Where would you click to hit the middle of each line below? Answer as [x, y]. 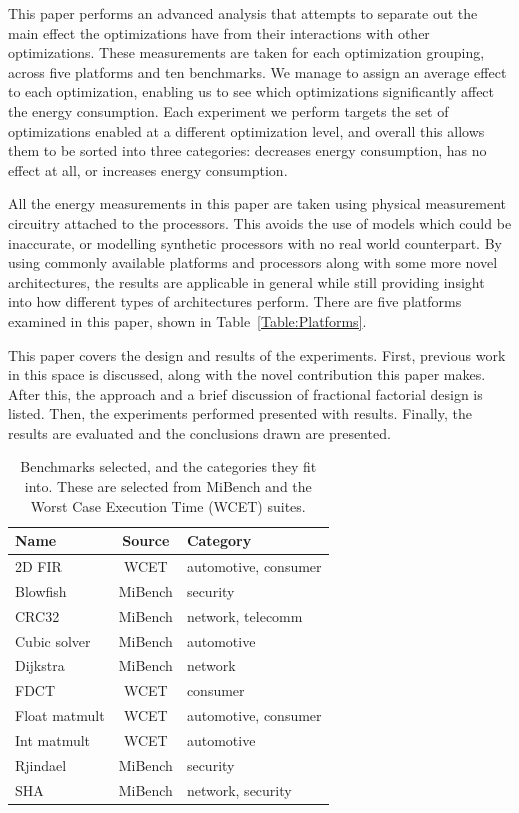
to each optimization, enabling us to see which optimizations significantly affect [251, 91]
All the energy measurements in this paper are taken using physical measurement [257, 203]
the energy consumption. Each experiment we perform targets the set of [228, 110]
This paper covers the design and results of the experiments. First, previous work [257, 354]
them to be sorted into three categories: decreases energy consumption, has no [247, 150]
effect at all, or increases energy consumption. [148, 169]
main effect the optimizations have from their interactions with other [219, 32]
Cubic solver [53, 640]
